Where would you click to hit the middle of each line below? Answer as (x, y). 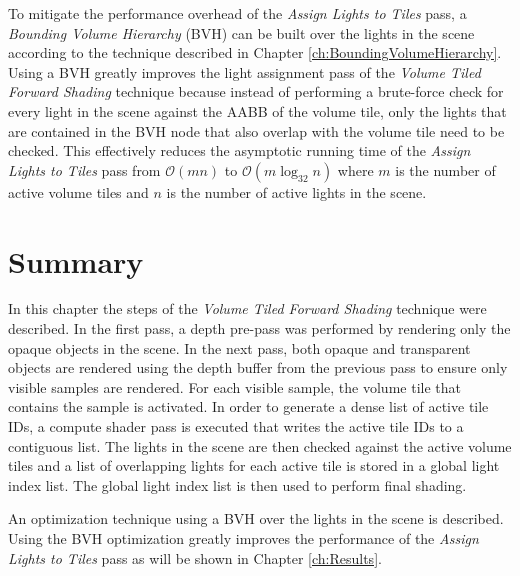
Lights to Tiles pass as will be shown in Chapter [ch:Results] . (195, 557)
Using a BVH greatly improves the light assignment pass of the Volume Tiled (244, 71)
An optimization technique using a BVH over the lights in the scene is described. (256, 518)
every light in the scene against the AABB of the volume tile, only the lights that (257, 110)
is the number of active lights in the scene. (296, 191)
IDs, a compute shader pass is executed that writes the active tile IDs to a (236, 426)
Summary (76, 260)
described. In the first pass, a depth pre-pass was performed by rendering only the (259, 328)
